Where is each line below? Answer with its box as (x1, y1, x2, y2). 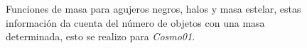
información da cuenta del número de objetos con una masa (6, 15, 265, 30)
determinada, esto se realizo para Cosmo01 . (6, 29, 195, 44)
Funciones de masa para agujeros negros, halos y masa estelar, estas (6, 1, 301, 16)
